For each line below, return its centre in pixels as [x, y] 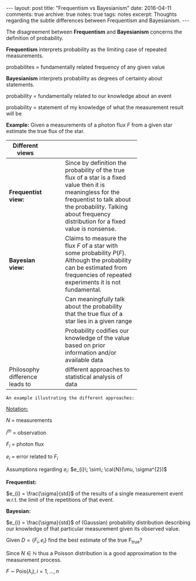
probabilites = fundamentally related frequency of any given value [85, 67]
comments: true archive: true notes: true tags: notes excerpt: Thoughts [92, 14]
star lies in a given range [99, 321]
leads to [20, 384]
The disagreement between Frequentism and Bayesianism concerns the [94, 32]
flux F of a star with [92, 246]
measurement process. [34, 560]
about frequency [88, 214]
